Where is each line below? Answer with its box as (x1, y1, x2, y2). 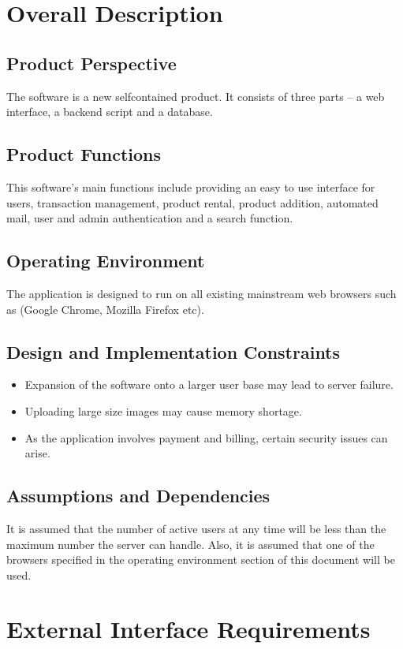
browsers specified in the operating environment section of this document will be (6, 551, 395, 568)
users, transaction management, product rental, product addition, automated (6, 194, 379, 211)
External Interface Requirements (6, 613, 371, 645)
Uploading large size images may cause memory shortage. (24, 402, 302, 419)
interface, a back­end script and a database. (6, 103, 213, 120)
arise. (24, 445, 50, 461)
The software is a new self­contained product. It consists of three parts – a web (6, 88, 385, 104)
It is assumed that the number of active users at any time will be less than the (6, 520, 386, 536)
